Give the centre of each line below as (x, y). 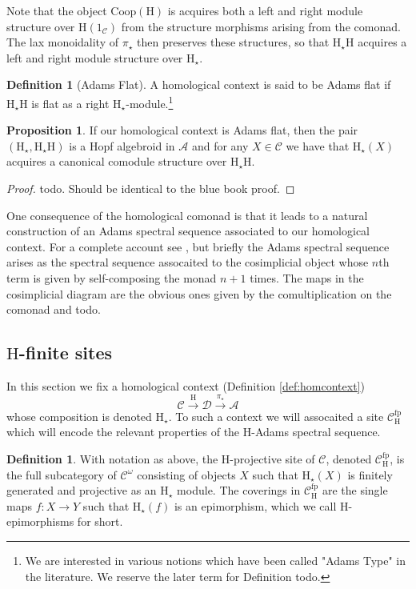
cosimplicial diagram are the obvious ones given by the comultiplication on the (199, 293)
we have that (318, 145)
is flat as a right (70, 103)
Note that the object (57, 10)
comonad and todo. (54, 309)
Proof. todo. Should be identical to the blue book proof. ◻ (151, 188)
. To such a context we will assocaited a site (276, 416)
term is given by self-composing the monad (112, 277)
